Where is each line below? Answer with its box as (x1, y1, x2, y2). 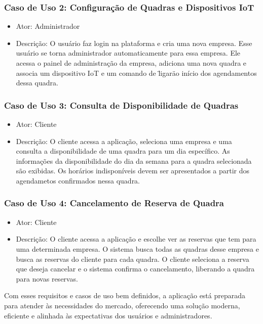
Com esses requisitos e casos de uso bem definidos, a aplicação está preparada (4, 290, 246, 301)
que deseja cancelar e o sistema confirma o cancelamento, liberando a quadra (16, 263, 255, 274)
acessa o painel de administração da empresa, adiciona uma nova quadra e (16, 58, 247, 68)
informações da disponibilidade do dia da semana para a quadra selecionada (16, 155, 252, 166)
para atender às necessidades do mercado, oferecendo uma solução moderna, (4, 300, 240, 310)
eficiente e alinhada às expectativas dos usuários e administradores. (4, 310, 212, 320)
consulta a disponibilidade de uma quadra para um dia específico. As (16, 146, 230, 156)
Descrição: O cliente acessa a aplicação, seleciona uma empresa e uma (16, 135, 232, 146)
